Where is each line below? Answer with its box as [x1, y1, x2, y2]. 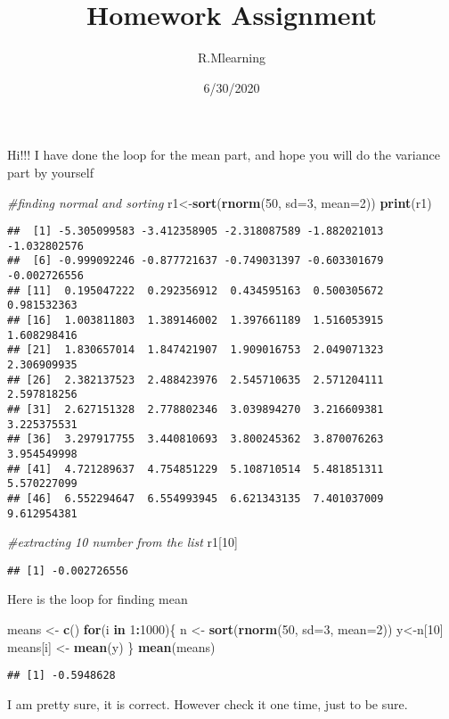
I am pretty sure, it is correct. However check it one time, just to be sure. [7, 694, 408, 713]
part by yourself [7, 162, 94, 181]
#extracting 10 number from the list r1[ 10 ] [7, 533, 238, 551]
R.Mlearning [197, 48, 266, 67]
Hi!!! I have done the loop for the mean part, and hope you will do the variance [7, 145, 440, 164]
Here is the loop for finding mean [7, 590, 188, 608]
